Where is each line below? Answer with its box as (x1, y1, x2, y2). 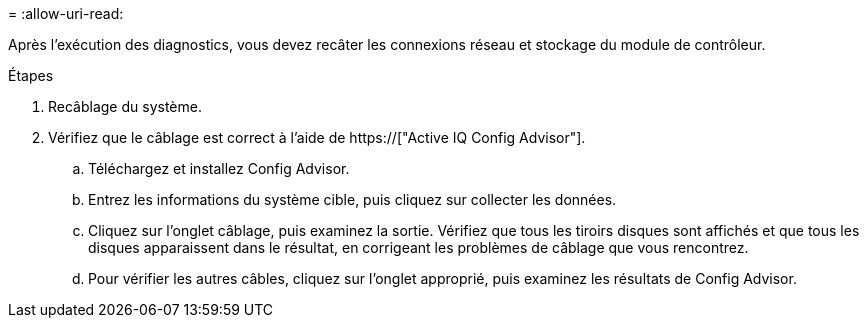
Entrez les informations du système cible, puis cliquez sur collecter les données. (88, 191, 617, 208)
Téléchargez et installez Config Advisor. (88, 160, 350, 177)
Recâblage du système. (48, 98, 202, 115)
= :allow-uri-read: (8, 5, 124, 22)
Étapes (8, 67, 54, 84)
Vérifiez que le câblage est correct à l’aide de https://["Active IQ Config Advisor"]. (48, 129, 586, 146)
